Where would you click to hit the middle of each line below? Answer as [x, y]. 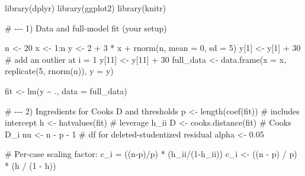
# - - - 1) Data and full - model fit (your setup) [86, 28]
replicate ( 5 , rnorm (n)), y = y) [59, 71]
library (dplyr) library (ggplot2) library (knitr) [86, 8]
